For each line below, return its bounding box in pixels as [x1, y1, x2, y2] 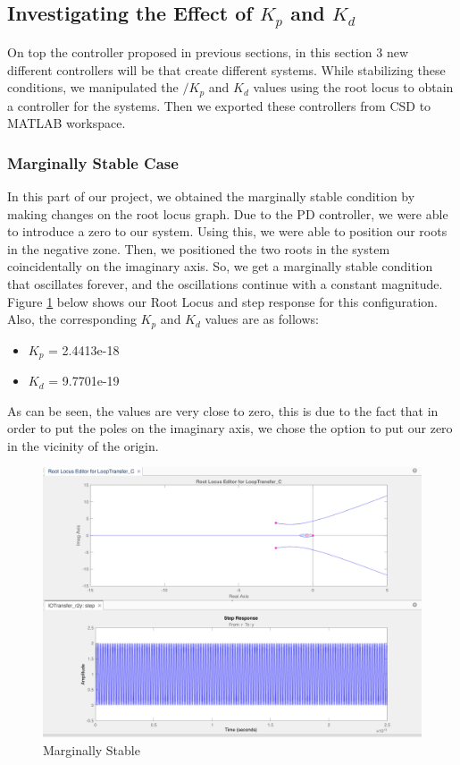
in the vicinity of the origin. [7, 436, 159, 455]
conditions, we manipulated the [7, 78, 179, 97]
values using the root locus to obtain [253, 78, 454, 97]
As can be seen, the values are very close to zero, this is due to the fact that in [7, 401, 439, 420]
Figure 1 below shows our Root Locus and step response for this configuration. [7, 292, 438, 310]
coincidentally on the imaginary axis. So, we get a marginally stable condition [7, 257, 433, 276]
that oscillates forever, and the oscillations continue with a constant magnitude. [7, 275, 443, 293]
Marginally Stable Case [7, 151, 179, 174]
